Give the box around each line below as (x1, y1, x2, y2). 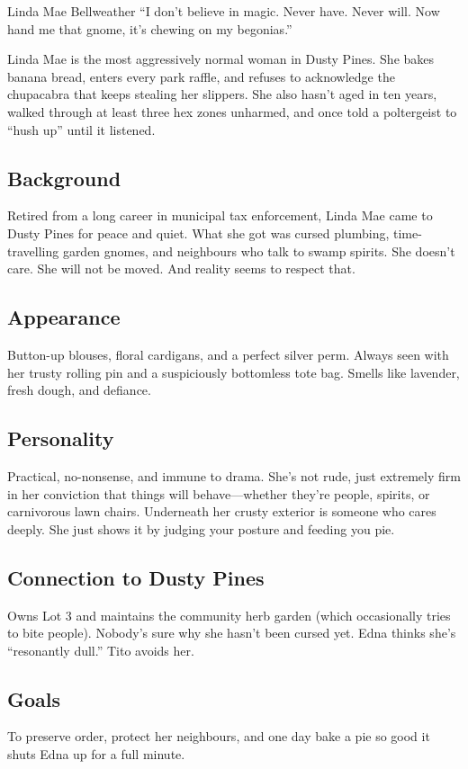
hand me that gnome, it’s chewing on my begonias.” (7, 19, 292, 38)
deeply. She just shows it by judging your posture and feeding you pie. (7, 519, 395, 538)
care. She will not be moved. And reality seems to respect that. (7, 259, 355, 278)
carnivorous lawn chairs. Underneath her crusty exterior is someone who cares (7, 502, 436, 521)
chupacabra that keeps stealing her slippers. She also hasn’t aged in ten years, (7, 85, 437, 103)
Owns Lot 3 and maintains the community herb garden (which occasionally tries (7, 605, 451, 624)
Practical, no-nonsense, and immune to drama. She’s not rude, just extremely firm (7, 466, 461, 485)
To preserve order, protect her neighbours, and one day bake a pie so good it (7, 727, 430, 746)
